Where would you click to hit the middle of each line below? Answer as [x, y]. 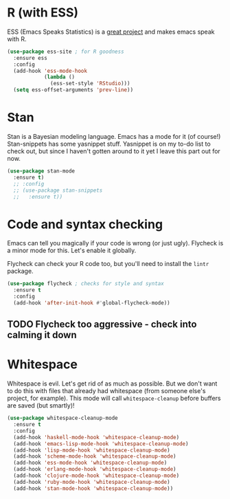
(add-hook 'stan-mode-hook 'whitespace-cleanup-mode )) [93, 488]
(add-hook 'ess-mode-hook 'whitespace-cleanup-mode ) [90, 463]
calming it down [42, 335]
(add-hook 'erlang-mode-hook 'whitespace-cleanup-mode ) [95, 469]
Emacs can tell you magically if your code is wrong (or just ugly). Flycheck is [115, 243]
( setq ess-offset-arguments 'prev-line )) [73, 90]
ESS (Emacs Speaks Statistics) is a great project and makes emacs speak [111, 32]
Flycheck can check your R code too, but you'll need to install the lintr [108, 264]
